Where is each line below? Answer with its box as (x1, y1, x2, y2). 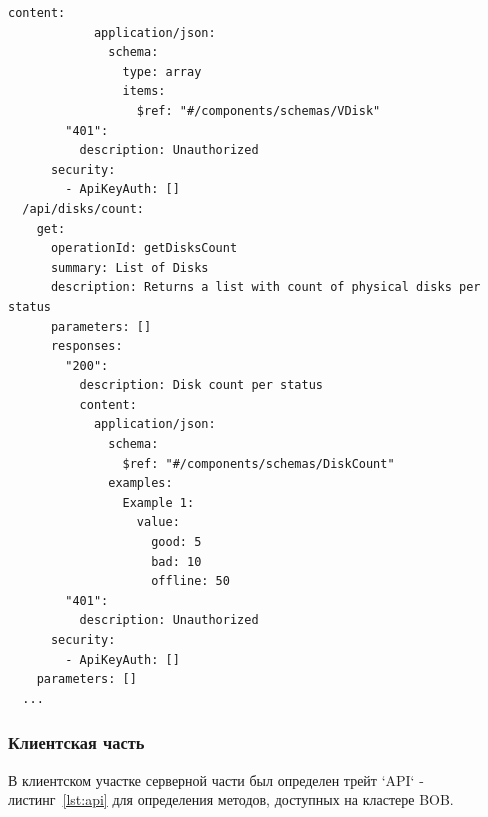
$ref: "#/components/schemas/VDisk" (136, 103, 381, 118)
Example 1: (122, 495, 195, 510)
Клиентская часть (8, 730, 145, 755)
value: (136, 515, 180, 530)
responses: (50, 339, 123, 354)
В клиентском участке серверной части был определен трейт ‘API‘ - (8, 769, 424, 790)
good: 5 (151, 535, 202, 550)
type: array (122, 64, 202, 79)
